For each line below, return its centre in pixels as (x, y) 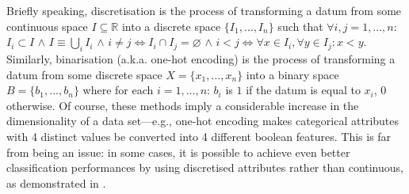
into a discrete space (171, 26)
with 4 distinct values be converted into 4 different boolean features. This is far (199, 136)
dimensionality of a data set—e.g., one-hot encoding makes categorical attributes (203, 121)
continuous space (47, 26)
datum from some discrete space (84, 74)
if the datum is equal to (303, 90)
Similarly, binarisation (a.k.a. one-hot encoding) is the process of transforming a (201, 58)
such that (300, 26)
